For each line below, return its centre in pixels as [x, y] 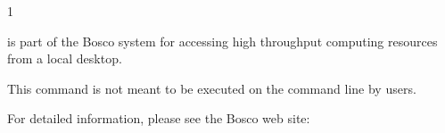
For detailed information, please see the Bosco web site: [159, 118]
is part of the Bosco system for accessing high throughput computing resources [222, 41]
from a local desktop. [65, 58]
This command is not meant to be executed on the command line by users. [212, 88]
